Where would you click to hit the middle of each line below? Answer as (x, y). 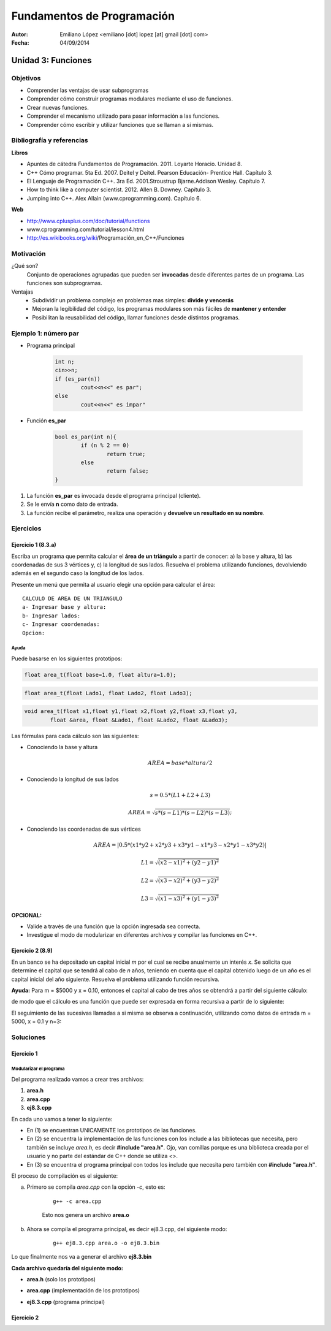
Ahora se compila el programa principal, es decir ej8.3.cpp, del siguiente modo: (127, 1229)
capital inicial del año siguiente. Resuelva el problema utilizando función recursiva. (116, 979)
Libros (20, 153)
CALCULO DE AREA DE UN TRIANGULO (72, 599)
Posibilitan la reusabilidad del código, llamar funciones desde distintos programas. (136, 317)
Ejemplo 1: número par (45, 333)
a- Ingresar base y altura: (64, 607)
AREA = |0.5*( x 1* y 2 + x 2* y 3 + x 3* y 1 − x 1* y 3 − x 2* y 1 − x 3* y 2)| (180, 845)
